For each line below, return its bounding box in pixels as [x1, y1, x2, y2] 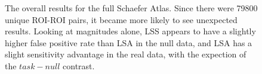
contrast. [63, 59, 95, 72]
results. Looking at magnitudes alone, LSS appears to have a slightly [5, 25, 256, 37]
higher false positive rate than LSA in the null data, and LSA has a [5, 36, 252, 49]
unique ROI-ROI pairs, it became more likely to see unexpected [5, 13, 238, 25]
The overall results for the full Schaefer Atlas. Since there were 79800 [5, 2, 258, 14]
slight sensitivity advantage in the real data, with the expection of [5, 48, 246, 60]
